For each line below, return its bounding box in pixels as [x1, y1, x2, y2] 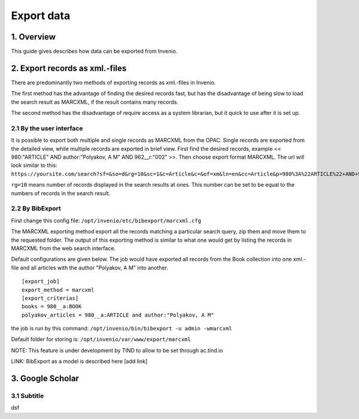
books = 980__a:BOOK [22, 303, 82, 310]
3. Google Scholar [11, 374, 79, 384]
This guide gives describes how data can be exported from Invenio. [11, 48, 178, 55]
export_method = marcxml [22, 286, 95, 293]
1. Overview [11, 32, 56, 42]
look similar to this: [11, 162, 58, 169]
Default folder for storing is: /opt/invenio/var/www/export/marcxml [11, 336, 191, 343]
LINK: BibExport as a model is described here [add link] [11, 358, 148, 365]
